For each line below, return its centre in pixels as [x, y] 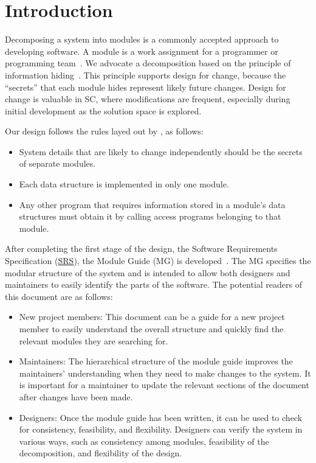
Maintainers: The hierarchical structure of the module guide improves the [156, 361]
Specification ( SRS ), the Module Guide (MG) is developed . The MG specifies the [158, 261]
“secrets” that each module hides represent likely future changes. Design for [146, 87]
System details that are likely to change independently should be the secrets [161, 151]
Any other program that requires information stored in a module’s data [152, 204]
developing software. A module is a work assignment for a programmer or [142, 51]
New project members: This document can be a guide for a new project [152, 317]
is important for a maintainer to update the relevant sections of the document [164, 385]
